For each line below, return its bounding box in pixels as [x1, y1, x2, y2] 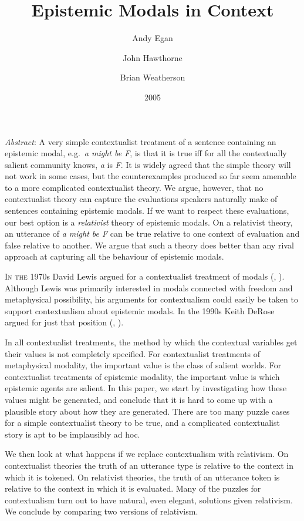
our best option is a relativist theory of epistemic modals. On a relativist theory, [5, 216, 293, 228]
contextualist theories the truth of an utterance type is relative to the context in [5, 459, 293, 471]
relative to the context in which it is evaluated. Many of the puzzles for [5, 482, 261, 495]
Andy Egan [132, 32, 173, 44]
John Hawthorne [123, 51, 183, 63]
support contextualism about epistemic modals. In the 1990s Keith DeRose [5, 304, 275, 317]
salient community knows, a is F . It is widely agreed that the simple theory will [5, 158, 291, 170]
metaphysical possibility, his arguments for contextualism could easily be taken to [5, 293, 298, 305]
